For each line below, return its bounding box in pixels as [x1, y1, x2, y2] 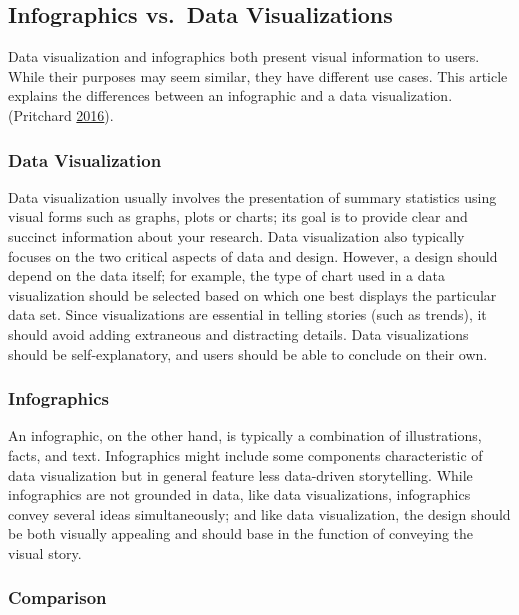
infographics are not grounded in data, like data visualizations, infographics [8, 484, 471, 505]
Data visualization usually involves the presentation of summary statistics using [8, 186, 497, 207]
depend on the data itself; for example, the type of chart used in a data [8, 265, 445, 286]
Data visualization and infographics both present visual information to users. [8, 46, 480, 67]
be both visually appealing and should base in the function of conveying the [8, 523, 474, 544]
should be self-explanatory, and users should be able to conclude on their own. [8, 343, 488, 364]
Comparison [8, 585, 107, 610]
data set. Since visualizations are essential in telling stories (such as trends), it [8, 304, 487, 325]
